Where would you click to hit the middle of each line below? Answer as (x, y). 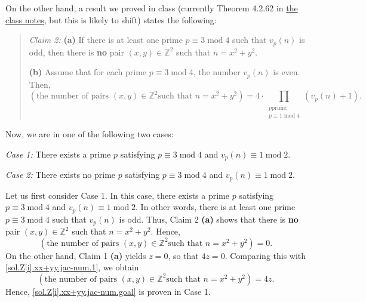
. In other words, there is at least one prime (216, 207)
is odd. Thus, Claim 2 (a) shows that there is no (209, 219)
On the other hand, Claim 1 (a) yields (76, 255)
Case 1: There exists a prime (58, 154)
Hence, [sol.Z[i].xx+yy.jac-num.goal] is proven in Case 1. (108, 291)
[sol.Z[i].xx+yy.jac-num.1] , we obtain (72, 267)
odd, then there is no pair (76, 52)
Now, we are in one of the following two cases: (90, 134)
